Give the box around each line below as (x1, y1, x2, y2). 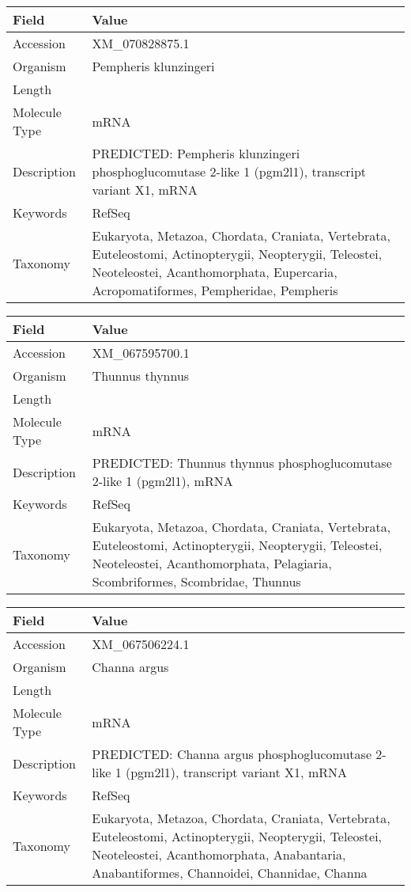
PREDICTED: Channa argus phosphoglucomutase (92, 745, 371, 763)
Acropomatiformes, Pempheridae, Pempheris (92, 281, 338, 299)
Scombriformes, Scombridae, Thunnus (92, 572, 301, 590)
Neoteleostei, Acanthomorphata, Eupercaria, (92, 263, 337, 281)
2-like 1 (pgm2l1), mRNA (92, 472, 233, 490)
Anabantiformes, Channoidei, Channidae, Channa (92, 864, 368, 882)
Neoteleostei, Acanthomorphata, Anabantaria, (92, 845, 346, 864)
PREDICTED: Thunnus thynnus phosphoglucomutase (92, 454, 392, 472)
